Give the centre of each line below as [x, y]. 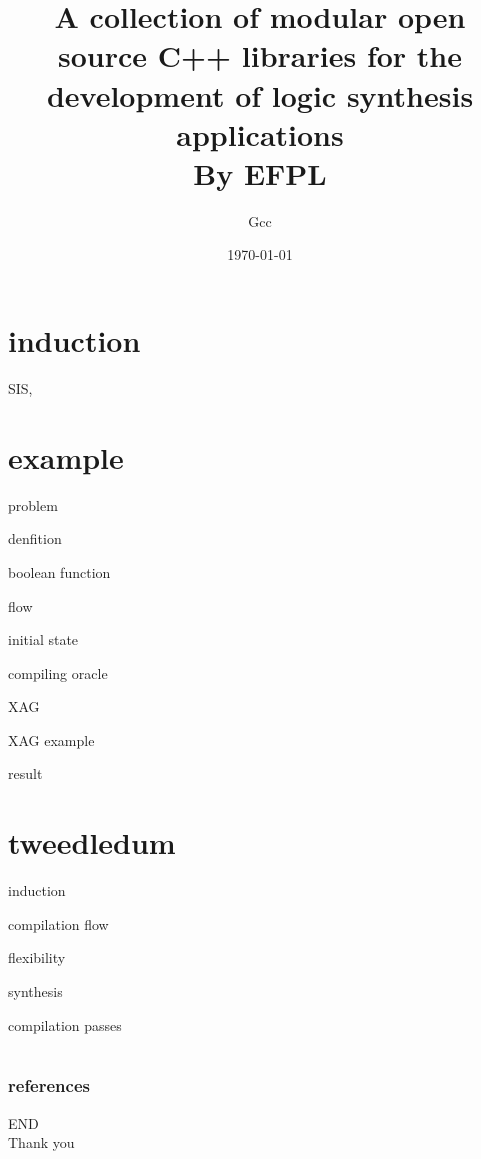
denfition [35, 538]
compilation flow [58, 923]
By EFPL [260, 172]
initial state [43, 639]
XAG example [51, 739]
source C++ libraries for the [260, 55]
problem [33, 504]
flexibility [37, 957]
